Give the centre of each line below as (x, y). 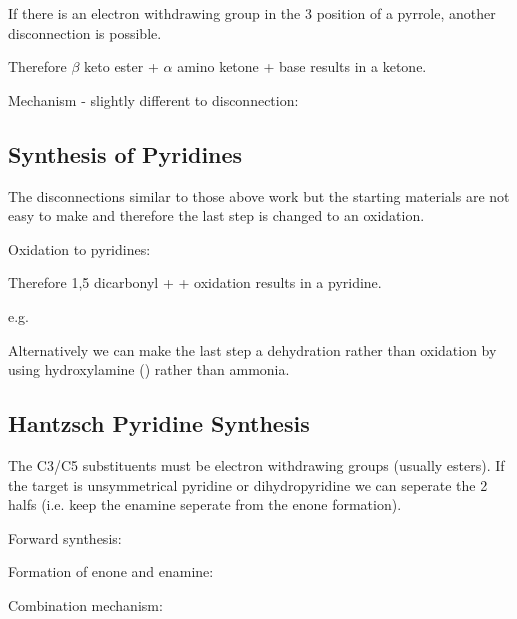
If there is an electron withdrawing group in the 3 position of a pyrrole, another (252, 13)
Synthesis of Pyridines (125, 153)
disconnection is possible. (85, 32)
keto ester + (121, 66)
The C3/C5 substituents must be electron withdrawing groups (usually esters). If (256, 464)
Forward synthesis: (65, 537)
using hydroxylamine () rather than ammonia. (149, 369)
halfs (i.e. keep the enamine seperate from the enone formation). (205, 504)
